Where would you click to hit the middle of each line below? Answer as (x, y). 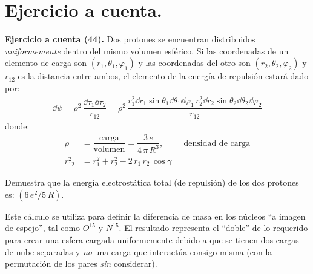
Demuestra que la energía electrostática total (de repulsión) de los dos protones (152, 182)
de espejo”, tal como (43, 228)
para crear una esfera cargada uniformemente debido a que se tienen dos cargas (152, 239)
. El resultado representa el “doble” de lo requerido (213, 228)
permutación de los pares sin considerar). (81, 263)
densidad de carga (217, 143)
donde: (17, 126)
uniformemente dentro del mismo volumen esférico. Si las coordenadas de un (147, 51)
